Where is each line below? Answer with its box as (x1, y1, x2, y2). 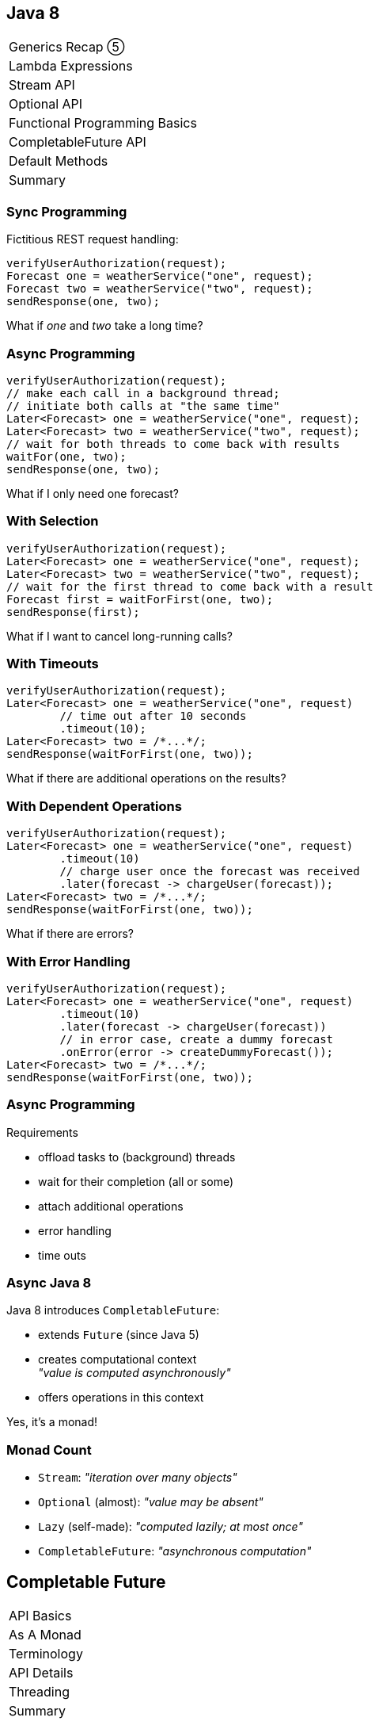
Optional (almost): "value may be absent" (38, 1495, 263, 1509)
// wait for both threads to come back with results (6, 437, 340, 450)
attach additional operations (38, 1199, 184, 1213)
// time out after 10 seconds (59, 710, 247, 723)
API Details (9, 1665, 74, 1681)
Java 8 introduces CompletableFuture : (6, 1303, 220, 1318)
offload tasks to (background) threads (38, 1149, 236, 1164)
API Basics (9, 1608, 72, 1624)
